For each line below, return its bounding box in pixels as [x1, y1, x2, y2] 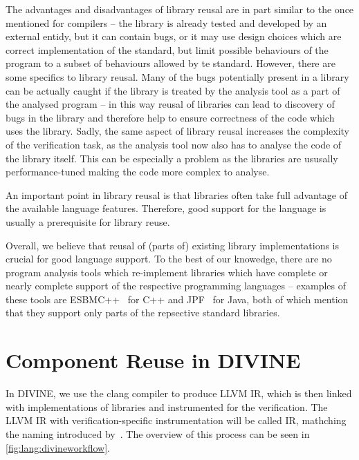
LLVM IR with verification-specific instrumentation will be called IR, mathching [6, 413, 347, 428]
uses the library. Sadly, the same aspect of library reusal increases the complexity [6, 124, 349, 138]
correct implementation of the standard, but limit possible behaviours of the [6, 42, 329, 57]
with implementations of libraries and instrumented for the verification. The [6, 399, 328, 414]
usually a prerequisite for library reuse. [6, 214, 170, 229]
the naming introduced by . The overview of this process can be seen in [6, 426, 310, 441]
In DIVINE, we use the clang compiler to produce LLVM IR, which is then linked [6, 386, 352, 401]
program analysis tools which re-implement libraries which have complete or [6, 265, 328, 279]
